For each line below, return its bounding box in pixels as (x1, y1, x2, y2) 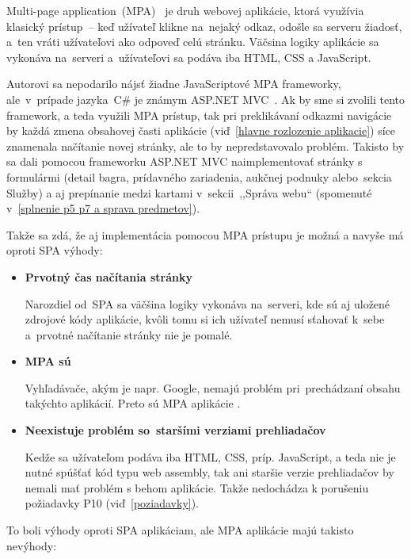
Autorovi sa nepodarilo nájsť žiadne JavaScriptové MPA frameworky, (6, 75, 341, 92)
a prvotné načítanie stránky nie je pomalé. (25, 326, 233, 343)
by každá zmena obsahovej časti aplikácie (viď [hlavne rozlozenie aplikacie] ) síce (6, 122, 396, 139)
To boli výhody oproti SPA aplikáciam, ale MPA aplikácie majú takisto (6, 522, 354, 538)
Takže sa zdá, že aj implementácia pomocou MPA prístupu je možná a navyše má (6, 226, 404, 243)
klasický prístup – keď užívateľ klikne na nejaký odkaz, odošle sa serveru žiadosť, (6, 17, 402, 34)
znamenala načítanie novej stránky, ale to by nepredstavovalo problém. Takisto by (6, 137, 405, 154)
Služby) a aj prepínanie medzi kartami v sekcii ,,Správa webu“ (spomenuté (6, 184, 372, 201)
